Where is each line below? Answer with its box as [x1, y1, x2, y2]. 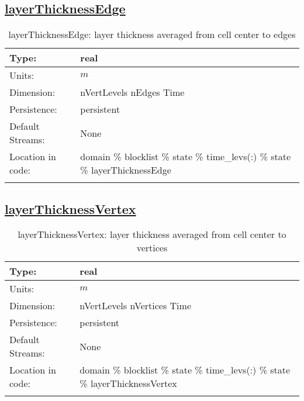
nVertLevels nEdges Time [80, 85, 185, 99]
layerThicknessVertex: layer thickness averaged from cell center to [18, 227, 286, 241]
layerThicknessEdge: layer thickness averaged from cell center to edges [8, 27, 296, 42]
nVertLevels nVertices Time [80, 299, 192, 313]
